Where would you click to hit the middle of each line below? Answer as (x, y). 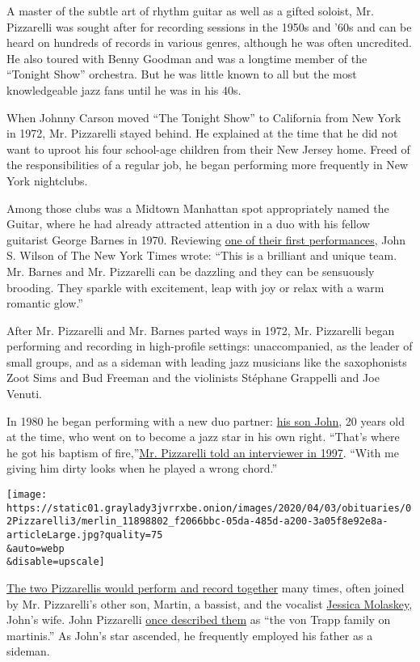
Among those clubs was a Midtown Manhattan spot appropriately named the (198, 208)
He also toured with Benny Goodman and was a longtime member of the (187, 58)
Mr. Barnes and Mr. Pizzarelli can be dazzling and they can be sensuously (191, 271)
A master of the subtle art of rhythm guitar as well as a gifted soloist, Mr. (190, 11)
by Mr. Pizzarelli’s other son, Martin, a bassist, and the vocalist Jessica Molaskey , (210, 603)
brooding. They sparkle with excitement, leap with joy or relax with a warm (195, 287)
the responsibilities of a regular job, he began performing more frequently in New (208, 165)
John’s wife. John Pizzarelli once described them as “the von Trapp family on (199, 620)
